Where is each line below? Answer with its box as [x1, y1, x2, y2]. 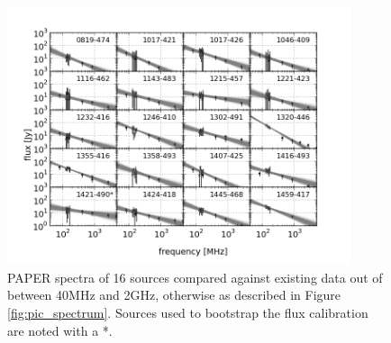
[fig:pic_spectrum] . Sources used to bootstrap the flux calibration [7, 302, 368, 321]
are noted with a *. [7, 320, 113, 339]
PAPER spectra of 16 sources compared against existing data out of [7, 267, 383, 286]
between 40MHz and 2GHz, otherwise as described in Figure [7, 285, 341, 304]
